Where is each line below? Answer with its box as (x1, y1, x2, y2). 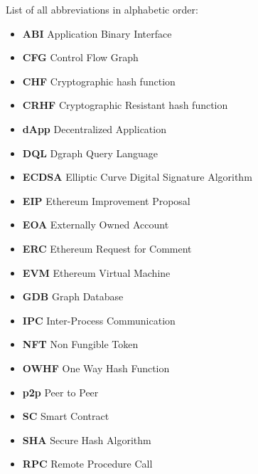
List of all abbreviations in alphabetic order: (6, 2, 198, 16)
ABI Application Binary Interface (22, 26, 172, 41)
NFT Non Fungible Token (22, 337, 139, 352)
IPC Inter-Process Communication (22, 312, 176, 327)
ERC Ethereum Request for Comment (22, 241, 192, 256)
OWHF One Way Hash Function (22, 360, 170, 375)
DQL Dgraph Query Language (22, 145, 158, 160)
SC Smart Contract (22, 409, 109, 423)
